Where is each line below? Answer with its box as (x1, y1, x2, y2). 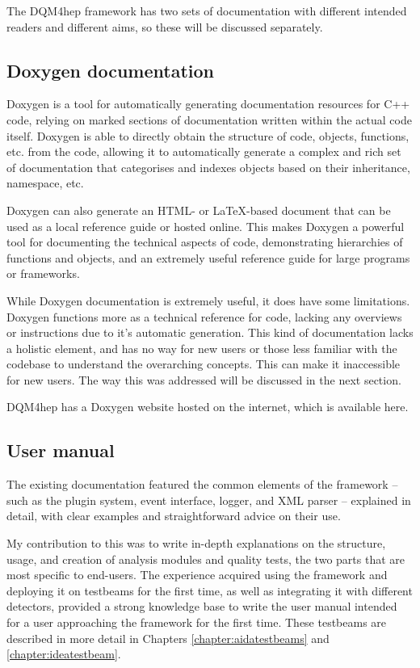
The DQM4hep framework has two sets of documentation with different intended (6, 2, 407, 19)
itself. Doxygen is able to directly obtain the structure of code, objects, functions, (6, 127, 409, 144)
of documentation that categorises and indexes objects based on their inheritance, (6, 158, 410, 175)
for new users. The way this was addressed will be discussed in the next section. (6, 371, 401, 388)
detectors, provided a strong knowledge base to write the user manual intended (6, 598, 397, 615)
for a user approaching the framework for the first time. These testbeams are (6, 614, 387, 631)
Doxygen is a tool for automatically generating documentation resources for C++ (6, 95, 410, 112)
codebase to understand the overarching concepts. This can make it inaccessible (6, 355, 401, 372)
